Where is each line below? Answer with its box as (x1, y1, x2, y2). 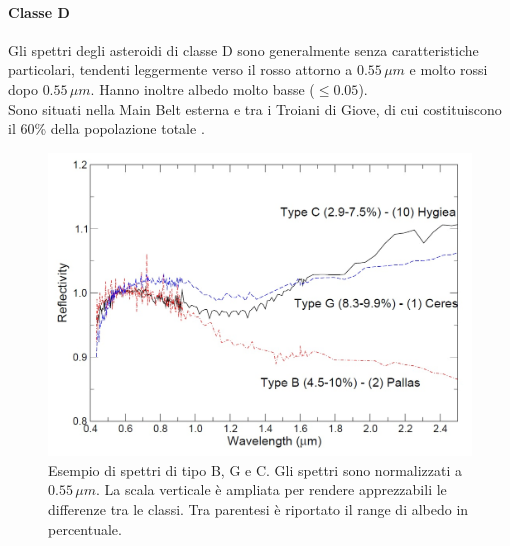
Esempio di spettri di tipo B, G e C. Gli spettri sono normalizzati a (48, 459, 463, 480)
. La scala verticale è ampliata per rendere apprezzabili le (95, 479, 447, 500)
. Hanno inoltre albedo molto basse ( (90, 78, 315, 99)
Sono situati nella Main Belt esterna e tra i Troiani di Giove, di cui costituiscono (8, 98, 502, 119)
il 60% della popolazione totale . (8, 118, 205, 139)
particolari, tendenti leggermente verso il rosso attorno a (8, 59, 353, 80)
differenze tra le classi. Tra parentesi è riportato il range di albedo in (48, 499, 469, 520)
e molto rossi (409, 59, 488, 80)
